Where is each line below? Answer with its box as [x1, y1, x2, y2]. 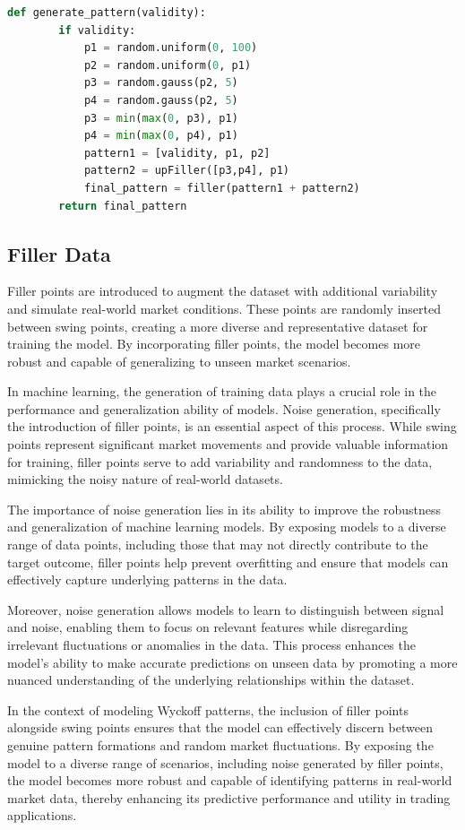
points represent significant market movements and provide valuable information [7, 435, 449, 454]
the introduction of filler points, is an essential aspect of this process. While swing [7, 417, 457, 436]
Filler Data [7, 239, 111, 267]
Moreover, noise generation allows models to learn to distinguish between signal [7, 600, 444, 618]
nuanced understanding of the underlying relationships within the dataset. [7, 670, 415, 689]
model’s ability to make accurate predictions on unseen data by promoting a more [7, 653, 458, 671]
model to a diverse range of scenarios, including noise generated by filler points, [7, 753, 443, 772]
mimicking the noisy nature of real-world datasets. [7, 470, 283, 488]
